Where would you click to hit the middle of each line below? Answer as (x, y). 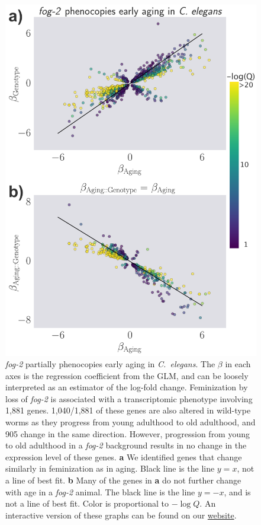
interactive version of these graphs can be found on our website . (121, 515)
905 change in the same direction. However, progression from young (128, 433)
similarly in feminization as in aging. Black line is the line (110, 468)
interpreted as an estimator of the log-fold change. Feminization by (127, 387)
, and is (237, 491)
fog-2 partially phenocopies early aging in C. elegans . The (110, 364)
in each (238, 364)
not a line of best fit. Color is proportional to (87, 503)
